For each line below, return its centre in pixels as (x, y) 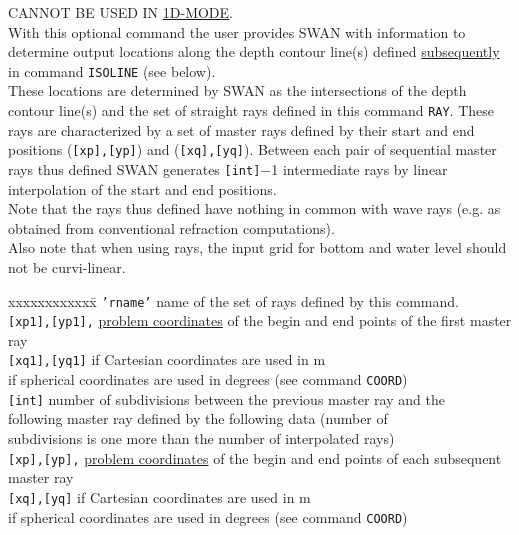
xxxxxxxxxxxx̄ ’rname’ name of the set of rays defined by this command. (233, 300)
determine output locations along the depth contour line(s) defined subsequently (254, 51)
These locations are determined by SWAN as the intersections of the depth (237, 90)
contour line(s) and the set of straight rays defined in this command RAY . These (251, 110)
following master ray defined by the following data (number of (198, 418)
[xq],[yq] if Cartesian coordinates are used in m (159, 496)
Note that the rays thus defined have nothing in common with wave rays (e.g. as (254, 208)
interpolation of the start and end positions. (142, 188)
